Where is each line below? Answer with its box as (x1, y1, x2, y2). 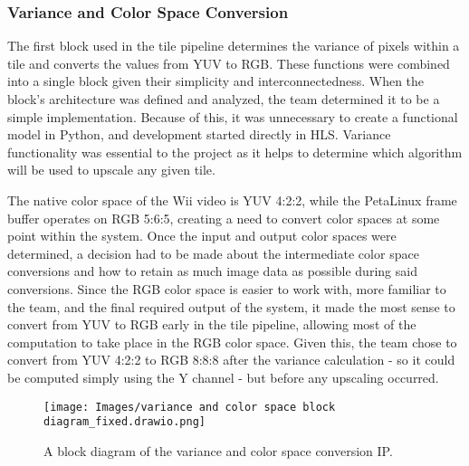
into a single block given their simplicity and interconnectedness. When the (7, 71, 425, 90)
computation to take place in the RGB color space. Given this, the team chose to (7, 332, 457, 351)
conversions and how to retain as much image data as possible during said (7, 262, 417, 281)
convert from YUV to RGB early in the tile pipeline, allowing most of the (7, 315, 416, 334)
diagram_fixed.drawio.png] (43, 415, 206, 429)
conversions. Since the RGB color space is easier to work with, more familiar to (7, 279, 446, 298)
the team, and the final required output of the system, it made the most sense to (7, 297, 455, 316)
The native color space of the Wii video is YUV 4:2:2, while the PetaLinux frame (7, 190, 457, 209)
